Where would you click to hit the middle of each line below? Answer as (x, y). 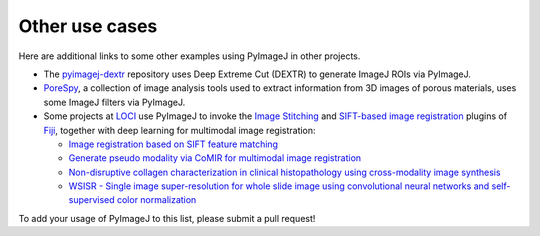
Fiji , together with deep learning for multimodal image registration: (179, 130)
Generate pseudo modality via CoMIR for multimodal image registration (215, 158)
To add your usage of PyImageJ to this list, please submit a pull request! (167, 218)
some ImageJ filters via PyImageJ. (114, 102)
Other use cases (88, 26)
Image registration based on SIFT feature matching (173, 144)
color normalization (156, 200)
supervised (91, 200)
